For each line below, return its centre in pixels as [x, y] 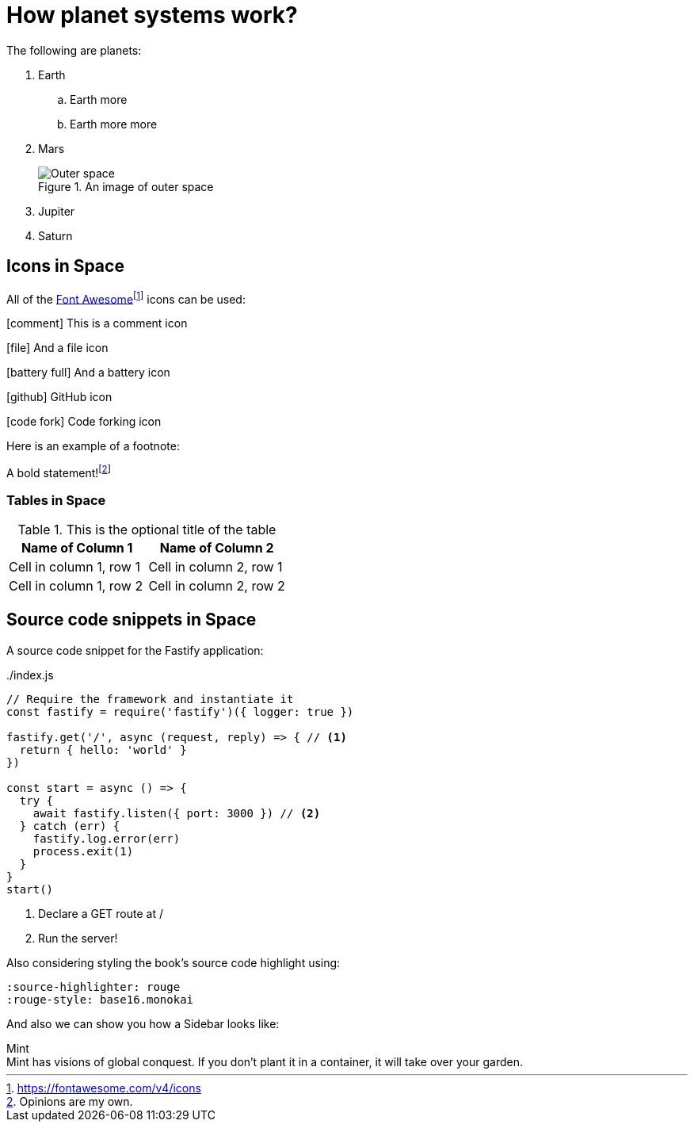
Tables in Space [56, 501]
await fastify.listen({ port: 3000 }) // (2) [177, 813]
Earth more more [114, 124]
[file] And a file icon [57, 348]
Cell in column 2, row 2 [217, 585]
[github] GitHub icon [59, 397]
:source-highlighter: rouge [93, 987]
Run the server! [78, 938]
